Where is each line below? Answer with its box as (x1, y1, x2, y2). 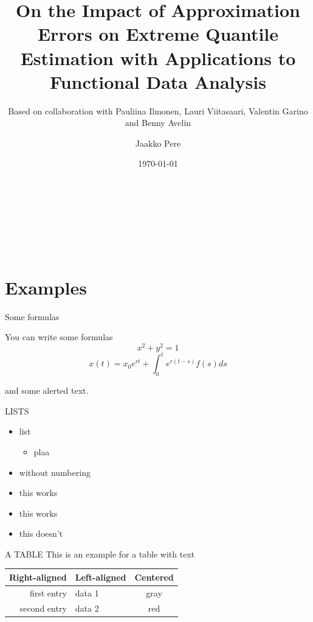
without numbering (19, 466, 91, 478)
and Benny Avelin (125, 116, 191, 129)
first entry (29, 586, 67, 599)
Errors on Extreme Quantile (37, 21, 279, 46)
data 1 (75, 586, 99, 599)
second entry (19, 601, 67, 614)
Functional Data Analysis (50, 69, 266, 94)
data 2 (75, 601, 99, 614)
